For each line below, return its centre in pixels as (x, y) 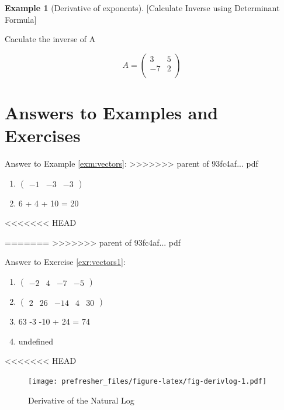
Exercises (43, 135)
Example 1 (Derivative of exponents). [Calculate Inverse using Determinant (142, 8)
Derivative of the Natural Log (81, 400)
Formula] (21, 19)
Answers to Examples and (112, 112)
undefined (36, 341)
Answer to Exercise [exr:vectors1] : (65, 262)
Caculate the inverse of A (50, 39)
